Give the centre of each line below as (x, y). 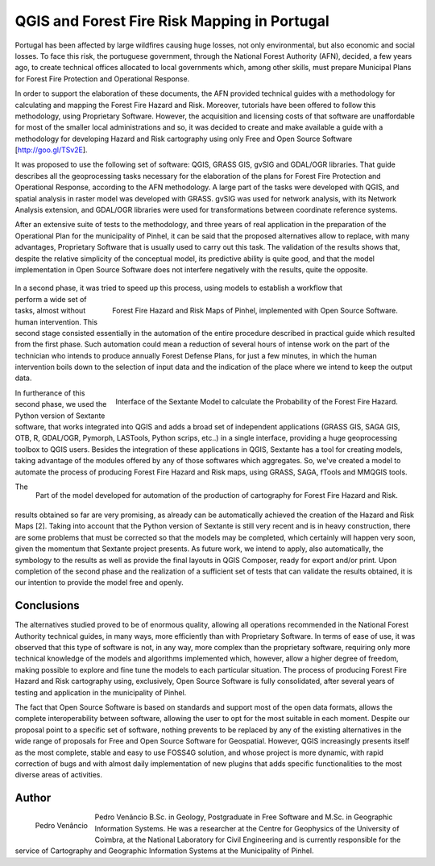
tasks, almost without (50, 311)
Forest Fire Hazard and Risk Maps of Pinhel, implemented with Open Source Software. (255, 311)
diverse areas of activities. (59, 775)
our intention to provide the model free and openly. (99, 582)
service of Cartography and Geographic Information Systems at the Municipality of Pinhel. (164, 851)
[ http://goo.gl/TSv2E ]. (51, 150)
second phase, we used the (61, 404)
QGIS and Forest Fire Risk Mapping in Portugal (172, 21)
